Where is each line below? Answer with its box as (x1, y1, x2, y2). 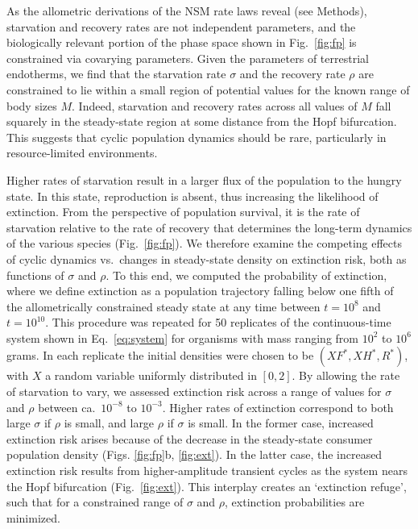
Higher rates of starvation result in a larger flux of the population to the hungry (6, 171, 402, 188)
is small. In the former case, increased (188, 414, 374, 431)
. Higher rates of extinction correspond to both (162, 398, 394, 415)
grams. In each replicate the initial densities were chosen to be (6, 347, 314, 364)
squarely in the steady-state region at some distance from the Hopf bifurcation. (6, 113, 397, 130)
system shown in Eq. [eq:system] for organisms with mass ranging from (6, 329, 358, 346)
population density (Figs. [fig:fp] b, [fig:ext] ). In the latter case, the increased (6, 446, 383, 463)
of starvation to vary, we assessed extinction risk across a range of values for (6, 383, 382, 400)
